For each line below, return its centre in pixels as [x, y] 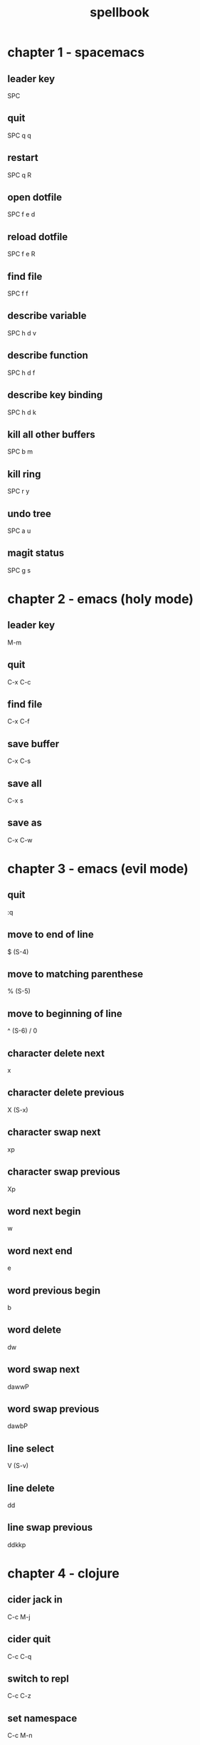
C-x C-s [19, 761]
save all [25, 783]
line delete [31, 1488]
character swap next [54, 1132]
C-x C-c [19, 682]
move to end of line [51, 935]
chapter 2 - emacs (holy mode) [101, 599]
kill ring [24, 474]
